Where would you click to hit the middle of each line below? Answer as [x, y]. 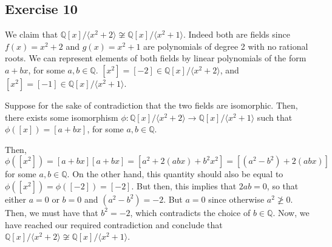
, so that [283, 185]
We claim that [32, 34]
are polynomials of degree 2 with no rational [226, 46]
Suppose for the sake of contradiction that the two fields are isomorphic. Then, [151, 105]
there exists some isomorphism [62, 117]
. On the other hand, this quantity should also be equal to [175, 174]
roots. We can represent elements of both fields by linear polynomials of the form [156, 58]
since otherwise [236, 199]
